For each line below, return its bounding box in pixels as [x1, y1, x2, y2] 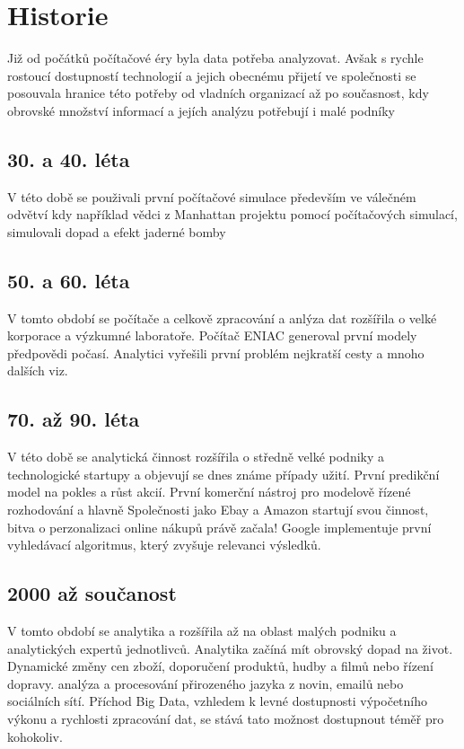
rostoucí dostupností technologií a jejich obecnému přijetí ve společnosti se [7, 66, 416, 84]
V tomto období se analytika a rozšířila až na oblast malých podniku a [7, 621, 397, 640]
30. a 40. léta [7, 145, 130, 172]
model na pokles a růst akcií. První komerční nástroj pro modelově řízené [7, 482, 411, 501]
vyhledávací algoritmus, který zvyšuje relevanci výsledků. [7, 535, 321, 554]
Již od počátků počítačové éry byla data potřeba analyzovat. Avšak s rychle [7, 48, 424, 67]
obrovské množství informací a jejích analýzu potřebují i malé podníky [7, 101, 395, 119]
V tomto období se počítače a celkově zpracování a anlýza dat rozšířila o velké [7, 308, 437, 327]
